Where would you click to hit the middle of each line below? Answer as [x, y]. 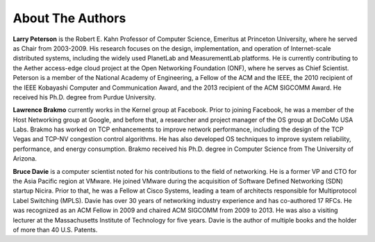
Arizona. [25, 159]
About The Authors [69, 18]
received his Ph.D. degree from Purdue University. [84, 97]
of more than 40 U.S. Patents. [55, 229]
